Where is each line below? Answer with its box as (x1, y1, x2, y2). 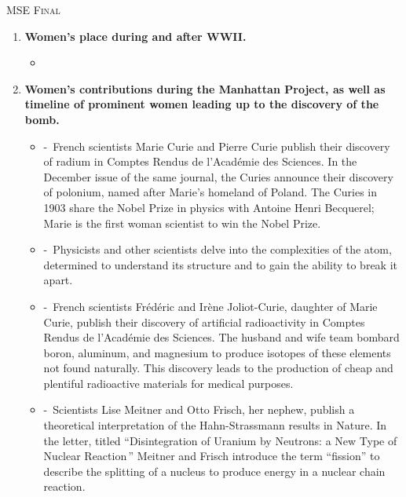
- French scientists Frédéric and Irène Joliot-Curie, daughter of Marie (43, 298, 378, 314)
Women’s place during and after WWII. (24, 27, 247, 44)
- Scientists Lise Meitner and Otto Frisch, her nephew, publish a (43, 401, 355, 418)
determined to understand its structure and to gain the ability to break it (43, 256, 397, 272)
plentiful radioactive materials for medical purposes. (43, 375, 294, 391)
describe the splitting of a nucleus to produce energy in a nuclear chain (43, 462, 386, 479)
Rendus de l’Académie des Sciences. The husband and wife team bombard (43, 329, 400, 345)
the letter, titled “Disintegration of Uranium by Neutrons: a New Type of (43, 432, 397, 448)
